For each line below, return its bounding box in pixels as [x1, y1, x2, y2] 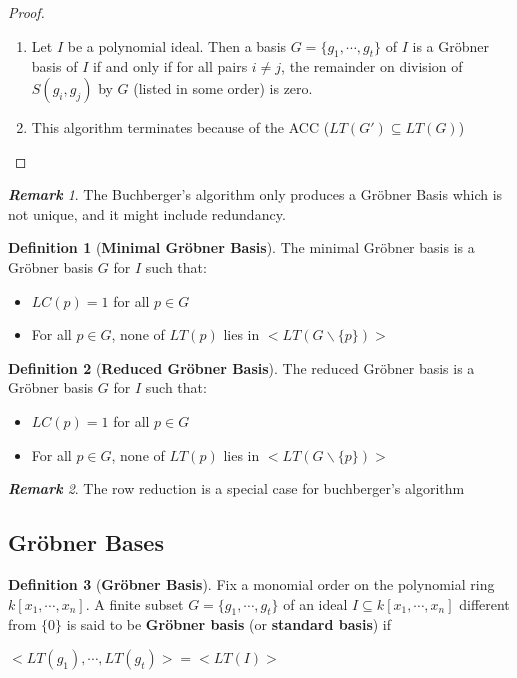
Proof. [8, 2, 45, 22]
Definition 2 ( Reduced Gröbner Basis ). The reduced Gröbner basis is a [8, 357, 475, 378]
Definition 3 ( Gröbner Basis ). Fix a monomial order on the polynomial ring [8, 573, 495, 594]
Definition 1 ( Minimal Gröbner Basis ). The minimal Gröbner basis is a [8, 237, 475, 258]
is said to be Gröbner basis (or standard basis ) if [66, 614, 392, 635]
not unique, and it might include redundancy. [8, 203, 286, 224]
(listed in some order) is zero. [133, 77, 313, 98]
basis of [31, 56, 78, 77]
